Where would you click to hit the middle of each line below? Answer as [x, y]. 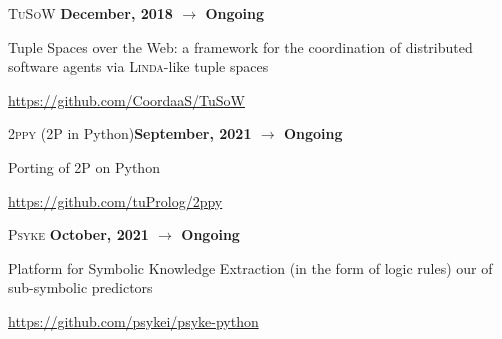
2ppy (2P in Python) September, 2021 [130, 133]
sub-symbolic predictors [80, 287]
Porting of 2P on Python [84, 166]
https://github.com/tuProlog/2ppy [115, 200]
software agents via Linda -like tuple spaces [138, 66]
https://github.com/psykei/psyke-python [133, 320]
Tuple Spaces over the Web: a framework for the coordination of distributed [240, 46]
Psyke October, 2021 [78, 234]
